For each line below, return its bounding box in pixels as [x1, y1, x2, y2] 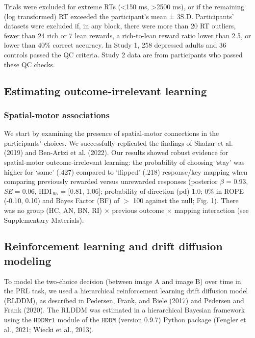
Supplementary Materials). [4, 214, 84, 225]
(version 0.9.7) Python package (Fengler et [118, 314, 246, 325]
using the [4, 314, 32, 325]
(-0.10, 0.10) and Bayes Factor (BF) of [4, 195, 120, 206]
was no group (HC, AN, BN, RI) [4, 205, 102, 215]
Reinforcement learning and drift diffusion [4, 238, 223, 254]
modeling [4, 253, 51, 268]
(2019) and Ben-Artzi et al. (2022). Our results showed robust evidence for [4, 147, 229, 157]
